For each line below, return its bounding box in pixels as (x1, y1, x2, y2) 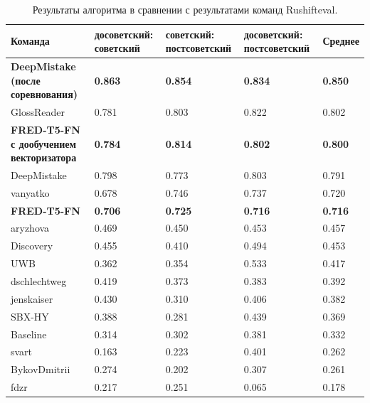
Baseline (11, 326, 47, 341)
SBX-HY (11, 308, 49, 323)
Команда (11, 33, 50, 48)
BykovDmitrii (11, 362, 70, 377)
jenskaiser (11, 291, 53, 306)
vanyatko (11, 185, 50, 200)
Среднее (322, 33, 359, 48)
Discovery (11, 238, 53, 253)
